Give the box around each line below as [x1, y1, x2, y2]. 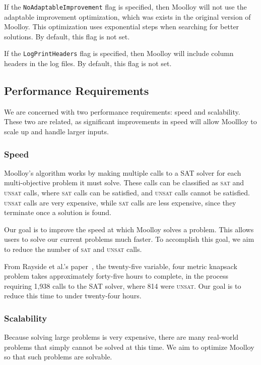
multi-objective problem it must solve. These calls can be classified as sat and [4, 177, 244, 188]
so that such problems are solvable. [4, 351, 112, 362]
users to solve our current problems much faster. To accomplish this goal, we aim [4, 234, 254, 244]
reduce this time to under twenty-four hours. [4, 290, 142, 301]
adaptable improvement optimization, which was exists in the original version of [4, 11, 251, 22]
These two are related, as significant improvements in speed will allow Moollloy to [4, 116, 257, 127]
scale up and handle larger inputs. [4, 126, 109, 137]
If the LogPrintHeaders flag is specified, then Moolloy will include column [4, 48, 234, 59]
